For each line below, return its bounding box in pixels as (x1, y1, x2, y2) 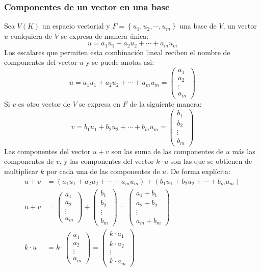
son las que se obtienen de (170, 156, 252, 166)
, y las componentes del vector (59, 156, 154, 166)
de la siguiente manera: (129, 98, 202, 109)
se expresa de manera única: (61, 30, 149, 41)
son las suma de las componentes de (111, 145, 224, 156)
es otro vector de (18, 98, 70, 109)
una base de (179, 20, 217, 31)
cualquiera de (10, 30, 53, 41)
